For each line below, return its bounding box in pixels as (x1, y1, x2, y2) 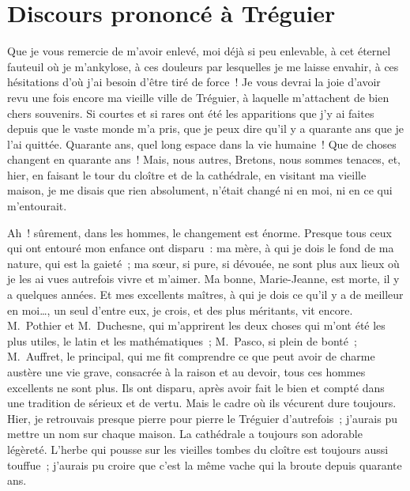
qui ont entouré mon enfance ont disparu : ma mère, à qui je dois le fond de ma (7, 240, 394, 256)
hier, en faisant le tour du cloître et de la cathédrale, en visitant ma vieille (7, 166, 367, 183)
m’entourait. (7, 198, 67, 214)
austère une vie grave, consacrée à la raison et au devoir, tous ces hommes (7, 364, 366, 380)
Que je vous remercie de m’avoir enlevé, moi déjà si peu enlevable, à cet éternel (7, 43, 391, 59)
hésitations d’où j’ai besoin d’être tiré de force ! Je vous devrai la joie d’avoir (7, 74, 381, 90)
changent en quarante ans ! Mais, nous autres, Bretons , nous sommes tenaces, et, (7, 151, 401, 168)
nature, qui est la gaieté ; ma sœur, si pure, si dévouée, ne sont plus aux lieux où (7, 255, 400, 271)
